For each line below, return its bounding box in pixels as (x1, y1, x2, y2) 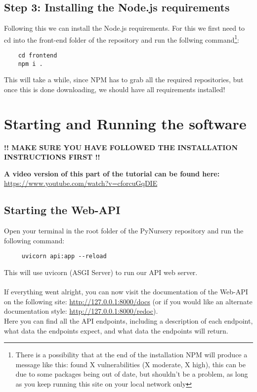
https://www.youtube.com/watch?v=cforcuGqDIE (4, 178, 158, 188)
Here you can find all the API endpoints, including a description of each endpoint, (4, 316, 253, 326)
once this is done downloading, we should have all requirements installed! (4, 84, 225, 94)
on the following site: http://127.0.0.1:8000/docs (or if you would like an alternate (4, 296, 253, 306)
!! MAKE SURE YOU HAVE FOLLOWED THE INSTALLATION (4, 142, 238, 152)
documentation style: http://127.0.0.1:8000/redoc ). (4, 306, 158, 316)
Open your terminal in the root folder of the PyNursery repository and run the (4, 225, 244, 236)
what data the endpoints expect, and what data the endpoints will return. (4, 325, 228, 336)
